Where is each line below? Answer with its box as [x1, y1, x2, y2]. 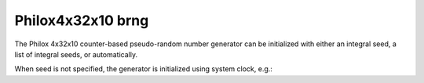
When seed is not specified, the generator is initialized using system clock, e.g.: [14, 64, 272, 74]
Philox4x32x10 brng [14, 12, 149, 29]
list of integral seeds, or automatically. [14, 49, 137, 59]
